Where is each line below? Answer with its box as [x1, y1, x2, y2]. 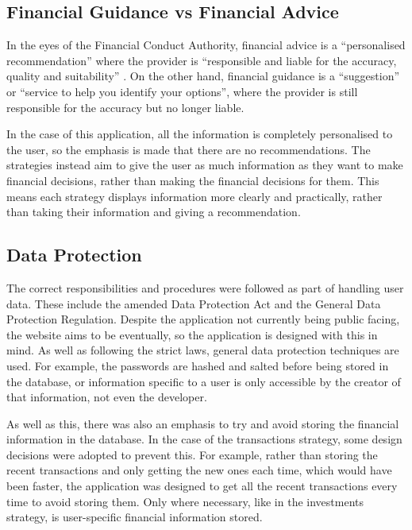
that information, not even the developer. [6, 389, 207, 405]
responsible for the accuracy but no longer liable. [6, 99, 245, 115]
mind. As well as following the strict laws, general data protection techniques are [6, 342, 399, 358]
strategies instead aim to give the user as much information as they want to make [6, 157, 403, 173]
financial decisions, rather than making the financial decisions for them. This [6, 172, 379, 188]
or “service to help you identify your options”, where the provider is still [6, 83, 358, 99]
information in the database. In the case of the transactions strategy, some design [6, 431, 402, 447]
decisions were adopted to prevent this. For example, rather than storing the [6, 446, 378, 462]
